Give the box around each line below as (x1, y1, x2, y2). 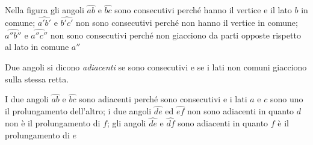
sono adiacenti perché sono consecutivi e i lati (79, 93, 247, 105)
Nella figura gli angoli (5, 4, 84, 16)
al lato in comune (5, 40, 69, 53)
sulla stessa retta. (5, 72, 69, 85)
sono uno (270, 93, 303, 105)
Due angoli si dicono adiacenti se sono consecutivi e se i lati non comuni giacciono (5, 61, 307, 73)
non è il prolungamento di (5, 117, 101, 129)
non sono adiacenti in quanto (187, 105, 294, 117)
